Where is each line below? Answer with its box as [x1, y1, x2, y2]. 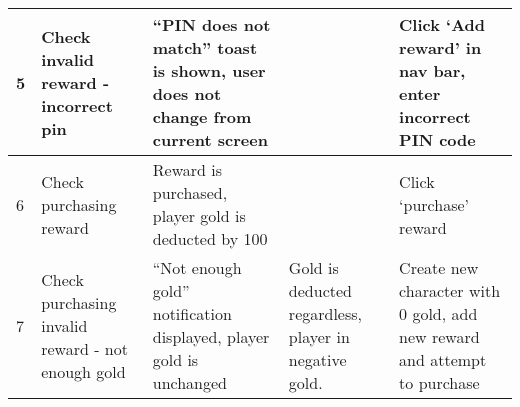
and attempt [399, 348, 487, 371]
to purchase [399, 371, 480, 394]
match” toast [152, 36, 258, 59]
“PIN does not [152, 13, 271, 36]
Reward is [152, 158, 222, 181]
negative [288, 348, 347, 371]
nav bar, [399, 59, 466, 82]
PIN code [399, 128, 476, 151]
